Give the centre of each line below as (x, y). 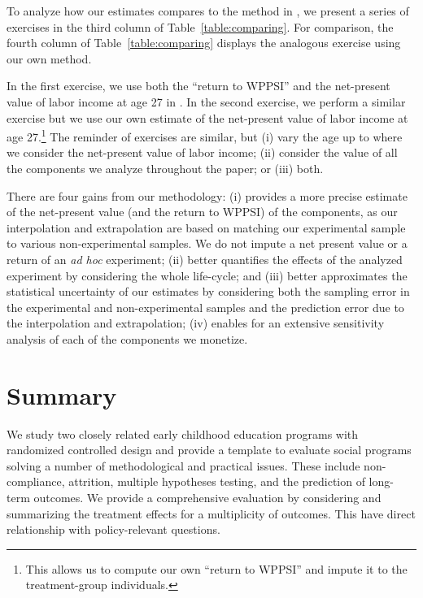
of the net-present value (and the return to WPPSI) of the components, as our (202, 212)
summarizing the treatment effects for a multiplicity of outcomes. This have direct (211, 513)
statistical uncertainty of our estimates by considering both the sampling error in (208, 291)
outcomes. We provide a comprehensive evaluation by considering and (207, 498)
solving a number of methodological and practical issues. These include (183, 465)
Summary (62, 394)
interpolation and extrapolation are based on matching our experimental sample (206, 227)
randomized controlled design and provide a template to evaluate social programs (209, 450)
